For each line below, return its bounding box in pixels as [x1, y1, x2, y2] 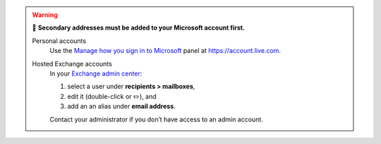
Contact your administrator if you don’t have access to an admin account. [49, 115, 264, 124]
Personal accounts [32, 36, 87, 45]
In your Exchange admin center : [49, 69, 143, 78]
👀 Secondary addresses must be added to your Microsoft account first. [32, 23, 246, 32]
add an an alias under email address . [67, 102, 176, 111]
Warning [32, 11, 58, 19]
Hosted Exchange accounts [32, 59, 112, 68]
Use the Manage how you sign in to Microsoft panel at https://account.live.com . [49, 47, 282, 55]
